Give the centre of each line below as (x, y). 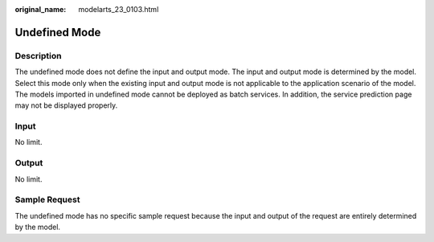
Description (38, 55)
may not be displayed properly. (66, 105)
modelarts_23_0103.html (119, 9)
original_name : (41, 9)
